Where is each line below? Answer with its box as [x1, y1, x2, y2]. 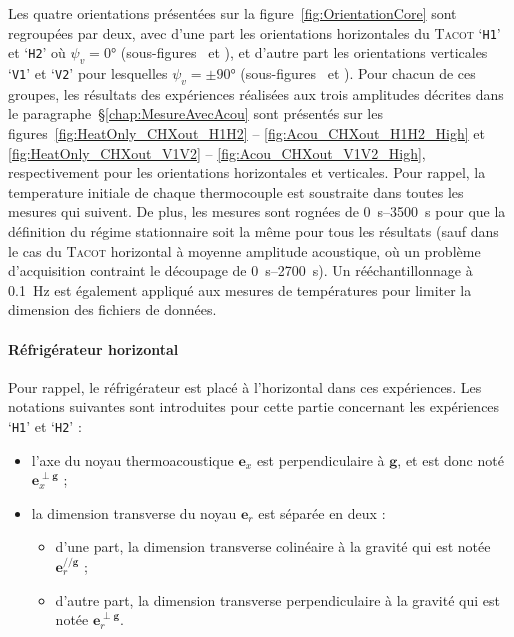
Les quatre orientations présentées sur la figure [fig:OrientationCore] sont [8, 3, 457, 23]
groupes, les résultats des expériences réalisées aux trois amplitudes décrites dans [8, 83, 504, 104]
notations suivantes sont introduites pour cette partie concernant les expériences [8, 396, 500, 417]
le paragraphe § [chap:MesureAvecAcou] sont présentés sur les [8, 103, 383, 124]
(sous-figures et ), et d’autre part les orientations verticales [120, 42, 488, 63]
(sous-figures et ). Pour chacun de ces [240, 63, 476, 84]
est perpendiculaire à [256, 449, 385, 470]
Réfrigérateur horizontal [8, 338, 179, 359]
